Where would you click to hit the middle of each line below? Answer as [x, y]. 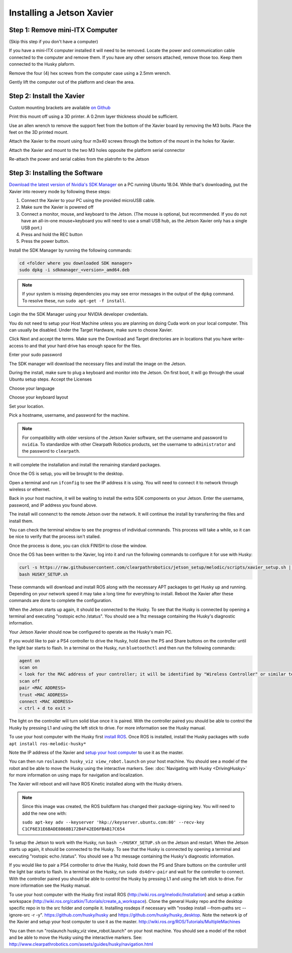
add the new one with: [44, 813]
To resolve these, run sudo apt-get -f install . [74, 301]
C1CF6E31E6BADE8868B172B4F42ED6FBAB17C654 [73, 829]
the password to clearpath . [51, 451]
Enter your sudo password [36, 355]
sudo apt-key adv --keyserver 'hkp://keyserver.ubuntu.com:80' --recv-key [113, 822]
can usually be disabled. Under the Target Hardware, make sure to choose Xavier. [91, 330]
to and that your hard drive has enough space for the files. [83, 346]
